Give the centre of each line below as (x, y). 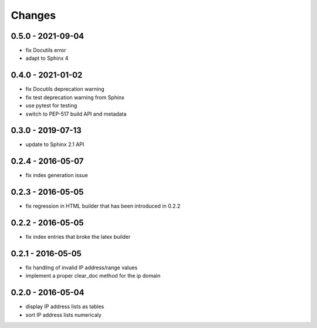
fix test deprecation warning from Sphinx (75, 97)
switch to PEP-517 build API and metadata (76, 114)
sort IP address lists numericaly (64, 315)
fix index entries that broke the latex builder (78, 237)
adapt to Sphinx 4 (47, 58)
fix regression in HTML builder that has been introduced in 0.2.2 (103, 206)
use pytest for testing (51, 106)
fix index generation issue (57, 175)
